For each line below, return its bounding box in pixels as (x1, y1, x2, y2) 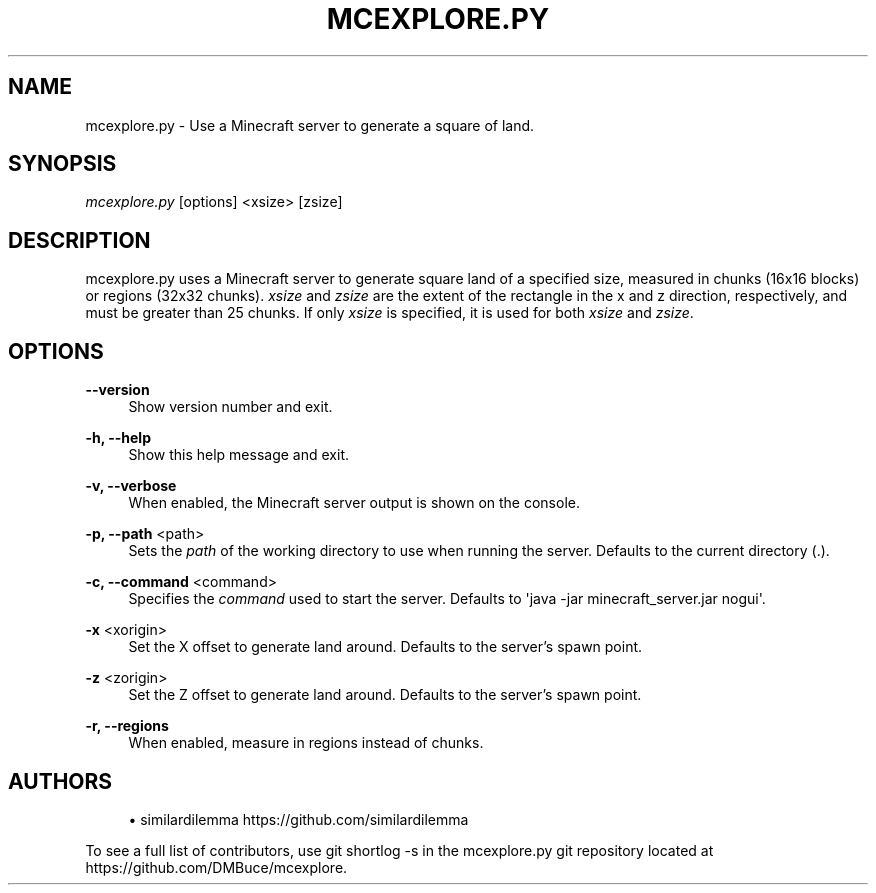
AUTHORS (8, 768, 113, 794)
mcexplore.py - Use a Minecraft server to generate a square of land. (85, 116, 535, 134)
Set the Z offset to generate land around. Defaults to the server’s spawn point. (128, 686, 642, 704)
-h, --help (85, 429, 151, 447)
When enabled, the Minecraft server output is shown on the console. (128, 494, 580, 512)
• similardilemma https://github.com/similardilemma (128, 810, 469, 828)
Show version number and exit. (128, 398, 333, 416)
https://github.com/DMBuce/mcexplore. (85, 858, 348, 876)
